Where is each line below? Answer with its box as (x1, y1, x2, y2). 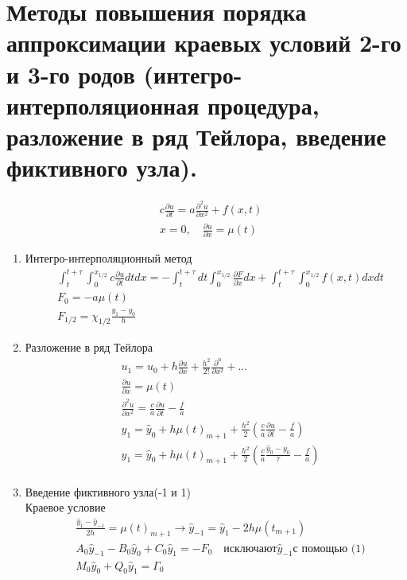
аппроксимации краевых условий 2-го (6, 26, 401, 59)
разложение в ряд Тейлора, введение (6, 119, 386, 152)
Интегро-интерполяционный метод (25, 250, 192, 267)
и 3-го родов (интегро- (6, 57, 242, 90)
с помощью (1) (293, 543, 366, 555)
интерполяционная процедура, (6, 88, 320, 121)
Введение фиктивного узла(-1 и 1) (25, 483, 191, 500)
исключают (223, 543, 277, 555)
